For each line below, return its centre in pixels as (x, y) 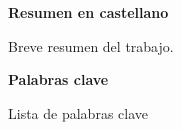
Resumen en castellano (88, 12)
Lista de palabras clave (78, 112)
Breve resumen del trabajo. (91, 45)
